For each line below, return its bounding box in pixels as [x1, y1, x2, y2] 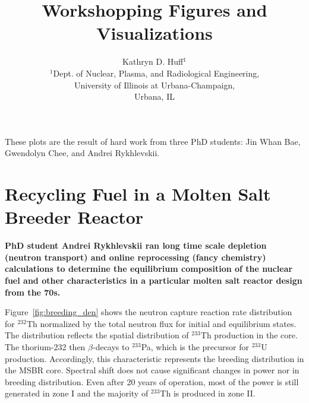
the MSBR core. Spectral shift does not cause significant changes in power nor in [5, 364, 299, 376]
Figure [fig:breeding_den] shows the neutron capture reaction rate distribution [5, 306, 292, 318]
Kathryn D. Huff [122, 55, 184, 68]
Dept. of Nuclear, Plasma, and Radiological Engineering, [53, 66, 260, 79]
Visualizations [96, 21, 213, 45]
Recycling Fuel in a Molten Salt [5, 182, 271, 206]
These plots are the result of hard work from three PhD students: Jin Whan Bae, [5, 135, 301, 147]
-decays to [92, 340, 130, 353]
